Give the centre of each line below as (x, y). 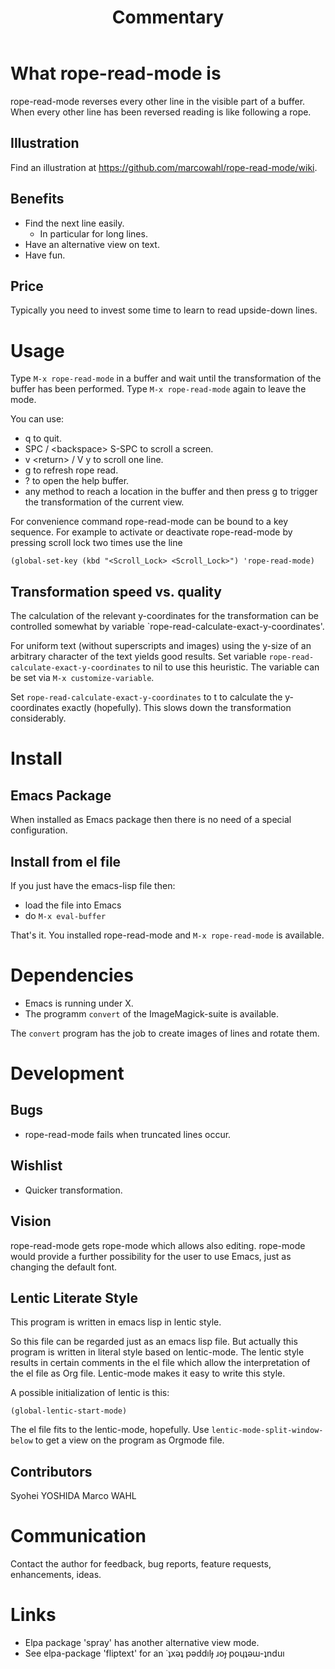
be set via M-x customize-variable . (82, 678)
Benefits (37, 199)
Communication (78, 1536)
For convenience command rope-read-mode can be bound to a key (149, 522)
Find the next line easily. (74, 223)
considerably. (38, 718)
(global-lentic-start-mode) (69, 1411)
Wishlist (36, 1166)
